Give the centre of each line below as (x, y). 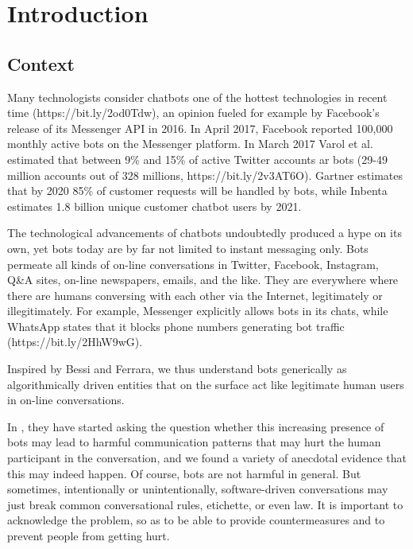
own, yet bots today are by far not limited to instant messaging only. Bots (188, 248)
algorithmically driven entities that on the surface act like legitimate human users (206, 384)
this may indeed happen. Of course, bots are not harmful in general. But (184, 473)
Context (41, 63)
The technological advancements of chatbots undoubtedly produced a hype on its (205, 233)
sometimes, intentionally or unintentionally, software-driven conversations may (198, 489)
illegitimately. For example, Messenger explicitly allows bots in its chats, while (198, 311)
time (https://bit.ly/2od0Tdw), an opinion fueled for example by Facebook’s (193, 113)
